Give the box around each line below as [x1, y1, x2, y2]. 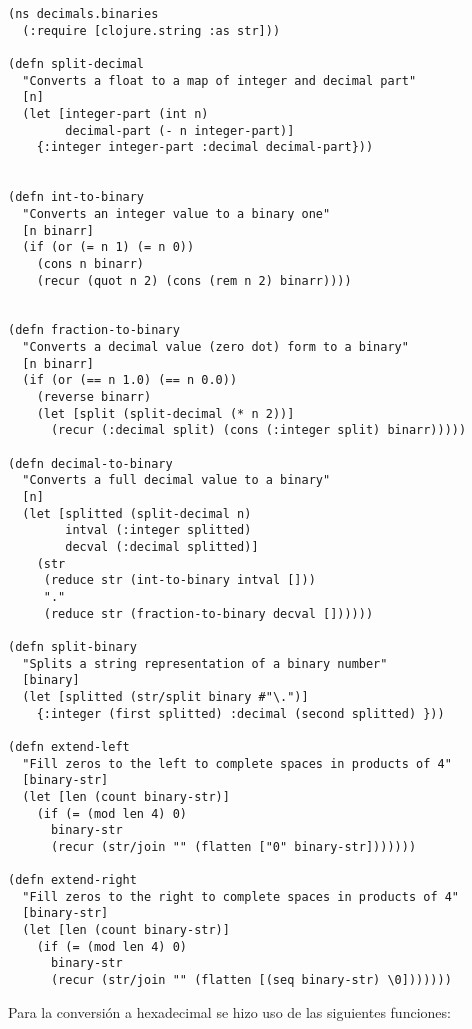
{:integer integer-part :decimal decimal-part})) [36, 140, 374, 155]
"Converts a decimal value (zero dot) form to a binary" [22, 340, 409, 355]
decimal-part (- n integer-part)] [65, 123, 295, 138]
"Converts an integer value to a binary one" [22, 206, 331, 221]
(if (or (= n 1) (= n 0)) [22, 240, 195, 255]
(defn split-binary [8, 639, 137, 654]
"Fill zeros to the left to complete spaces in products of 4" [22, 756, 452, 771]
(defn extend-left [8, 739, 130, 754]
